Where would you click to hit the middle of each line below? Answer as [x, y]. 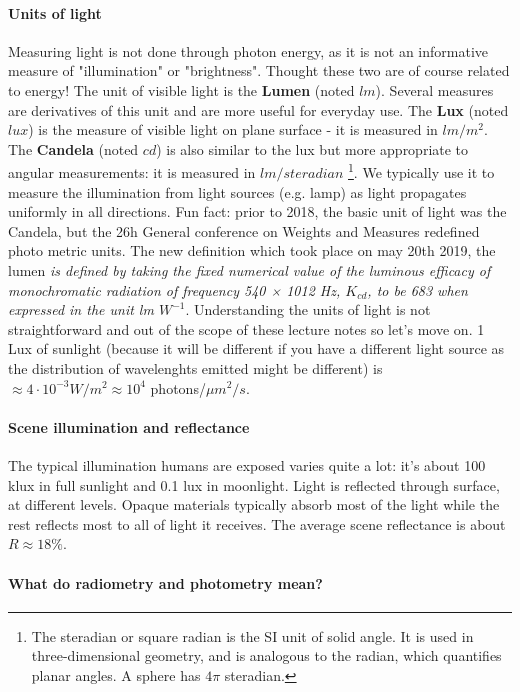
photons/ [178, 387]
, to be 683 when [417, 289]
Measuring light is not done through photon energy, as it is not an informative [248, 50]
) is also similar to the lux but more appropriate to [312, 148]
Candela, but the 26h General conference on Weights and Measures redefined [244, 230]
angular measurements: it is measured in [132, 172]
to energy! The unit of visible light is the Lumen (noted [181, 89]
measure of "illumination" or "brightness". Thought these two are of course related [259, 70]
